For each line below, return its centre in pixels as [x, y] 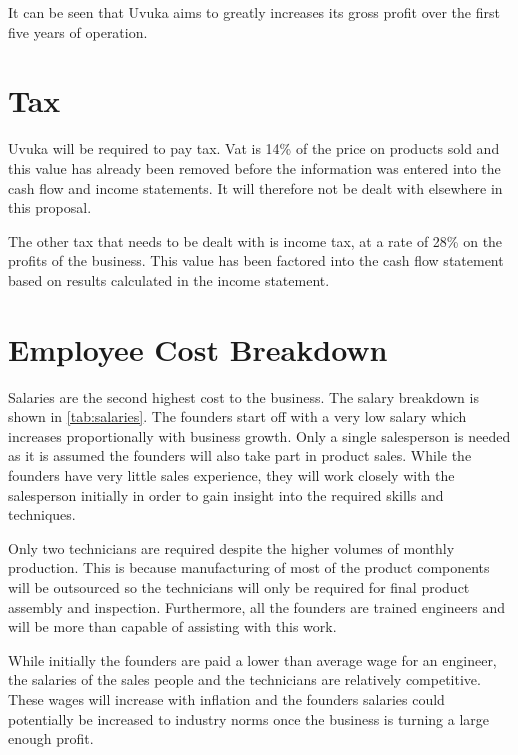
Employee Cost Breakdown [198, 348]
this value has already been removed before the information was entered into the [254, 167]
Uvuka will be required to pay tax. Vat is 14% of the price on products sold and [254, 148]
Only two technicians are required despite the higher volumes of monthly [231, 547]
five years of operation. [78, 31]
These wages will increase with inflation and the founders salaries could [226, 698]
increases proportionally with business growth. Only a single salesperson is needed [259, 435]
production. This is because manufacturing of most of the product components [249, 567]
